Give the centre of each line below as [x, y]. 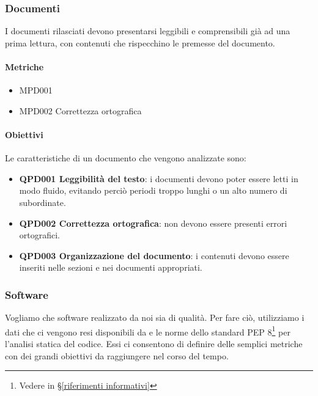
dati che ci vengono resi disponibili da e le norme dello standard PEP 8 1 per [148, 331]
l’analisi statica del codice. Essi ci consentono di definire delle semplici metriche [154, 343]
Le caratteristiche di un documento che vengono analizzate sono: [126, 158]
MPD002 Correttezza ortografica [80, 110]
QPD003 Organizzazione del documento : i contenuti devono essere [154, 255]
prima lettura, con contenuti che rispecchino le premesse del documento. [140, 42]
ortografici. [40, 235]
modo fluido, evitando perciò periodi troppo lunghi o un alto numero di [153, 190]
